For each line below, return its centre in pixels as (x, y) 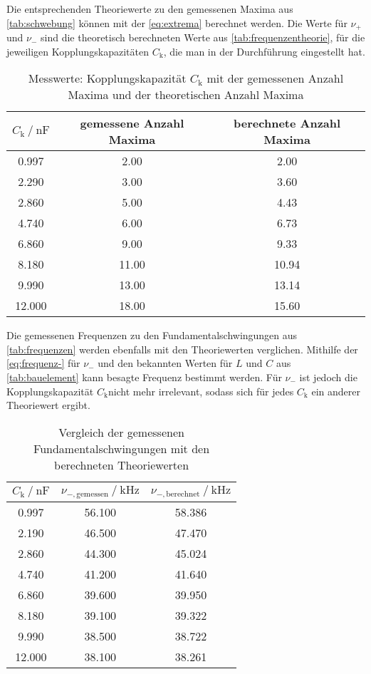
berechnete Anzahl (287, 123)
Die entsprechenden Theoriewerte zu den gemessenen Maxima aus (150, 9)
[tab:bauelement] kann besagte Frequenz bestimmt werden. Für (144, 377)
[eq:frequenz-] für (43, 363)
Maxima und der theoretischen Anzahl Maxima (186, 95)
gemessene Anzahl (132, 123)
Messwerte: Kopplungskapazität (107, 78)
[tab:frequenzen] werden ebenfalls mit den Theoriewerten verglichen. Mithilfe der (182, 349)
